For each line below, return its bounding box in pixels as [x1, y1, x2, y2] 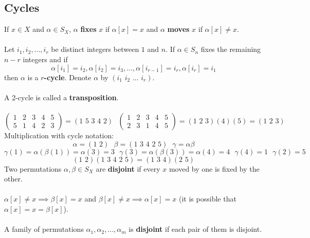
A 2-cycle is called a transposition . [4, 91, 119, 102]
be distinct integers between [51, 44, 139, 54]
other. [4, 173, 23, 184]
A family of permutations [4, 224, 84, 234]
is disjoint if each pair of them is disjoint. [129, 224, 262, 234]
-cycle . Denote [44, 71, 92, 82]
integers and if [23, 53, 68, 64]
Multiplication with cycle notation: [4, 130, 114, 140]
